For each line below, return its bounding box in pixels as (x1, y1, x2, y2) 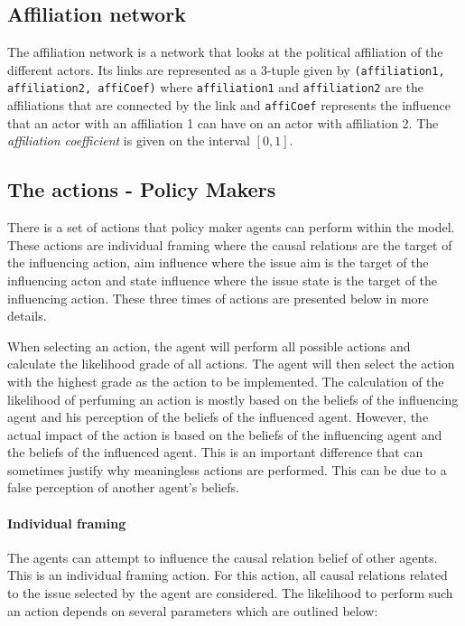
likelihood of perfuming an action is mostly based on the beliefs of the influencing (7, 389, 459, 408)
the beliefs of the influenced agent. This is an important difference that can (7, 443, 423, 462)
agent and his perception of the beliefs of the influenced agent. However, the (7, 407, 429, 426)
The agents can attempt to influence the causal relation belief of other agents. (7, 547, 438, 566)
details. (7, 306, 47, 325)
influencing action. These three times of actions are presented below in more (7, 288, 429, 307)
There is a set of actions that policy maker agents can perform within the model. (7, 218, 455, 237)
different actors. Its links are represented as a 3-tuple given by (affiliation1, (7, 60, 445, 79)
